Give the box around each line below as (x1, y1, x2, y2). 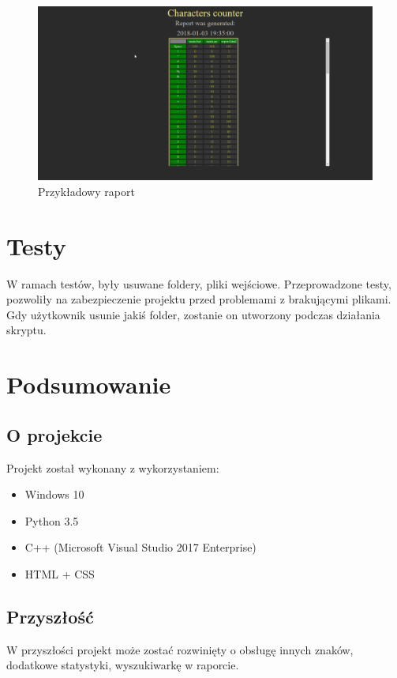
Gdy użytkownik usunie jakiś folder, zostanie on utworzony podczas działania (6, 306, 380, 322)
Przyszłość (6, 604, 94, 628)
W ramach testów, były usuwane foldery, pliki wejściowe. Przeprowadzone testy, (6, 275, 391, 292)
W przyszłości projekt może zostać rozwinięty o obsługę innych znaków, (6, 641, 354, 657)
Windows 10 (24, 486, 84, 503)
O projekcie (6, 422, 103, 446)
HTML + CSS (24, 565, 95, 582)
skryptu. (6, 322, 47, 338)
